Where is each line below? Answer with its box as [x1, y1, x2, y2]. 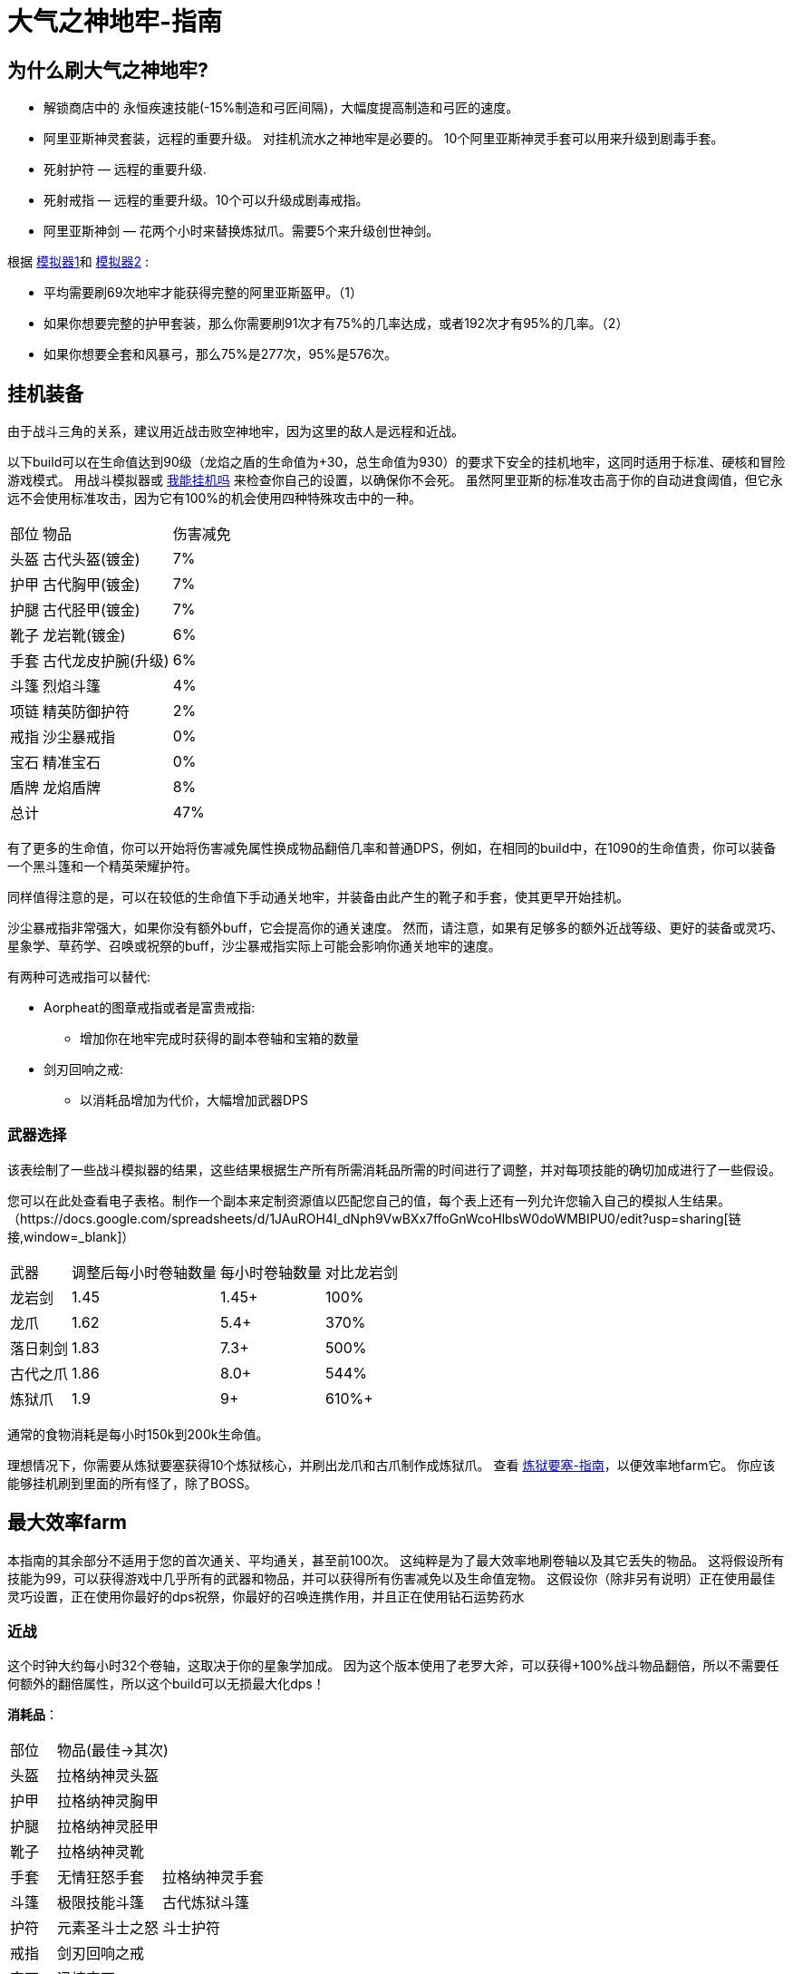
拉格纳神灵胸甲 [57, 1792, 160, 1811]
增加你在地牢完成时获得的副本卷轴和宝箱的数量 [80, 1031, 359, 1047]
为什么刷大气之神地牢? [7, 58, 208, 82]
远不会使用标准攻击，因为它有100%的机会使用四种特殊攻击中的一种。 [7, 490, 422, 507]
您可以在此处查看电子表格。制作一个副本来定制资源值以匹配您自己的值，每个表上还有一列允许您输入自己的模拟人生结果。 [7, 1192, 730, 1208]
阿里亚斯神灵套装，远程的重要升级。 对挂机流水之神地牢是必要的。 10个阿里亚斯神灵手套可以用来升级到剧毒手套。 [44, 131, 724, 147]
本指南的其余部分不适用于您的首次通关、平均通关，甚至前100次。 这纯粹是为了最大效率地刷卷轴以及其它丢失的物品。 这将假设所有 [7, 1552, 785, 1568]
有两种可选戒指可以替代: [7, 969, 151, 985]
